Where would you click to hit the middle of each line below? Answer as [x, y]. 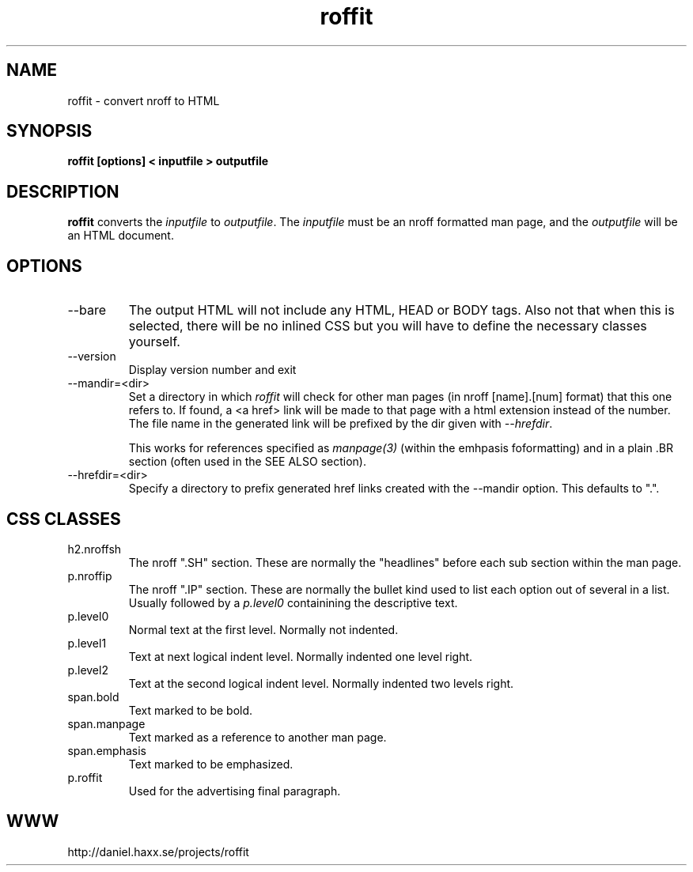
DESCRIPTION [63, 191]
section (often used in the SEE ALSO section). [247, 462]
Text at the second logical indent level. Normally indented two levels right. [321, 683]
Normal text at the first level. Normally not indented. [263, 629]
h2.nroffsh [95, 549]
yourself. [154, 342]
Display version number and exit [212, 370]
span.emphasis [107, 750]
